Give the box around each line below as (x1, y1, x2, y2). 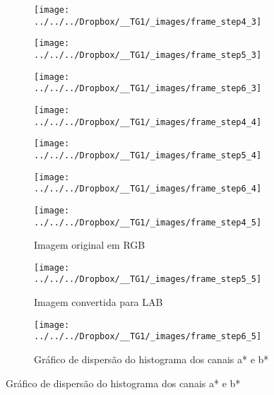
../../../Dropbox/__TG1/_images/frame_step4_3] (34, 16, 262, 27)
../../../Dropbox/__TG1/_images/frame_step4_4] (34, 117, 262, 127)
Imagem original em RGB (34, 237, 145, 252)
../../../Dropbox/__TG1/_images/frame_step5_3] (34, 49, 262, 60)
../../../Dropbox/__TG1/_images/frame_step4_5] (34, 217, 262, 228)
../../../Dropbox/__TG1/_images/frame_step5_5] (34, 274, 262, 285)
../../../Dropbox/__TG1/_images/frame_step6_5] (34, 331, 262, 342)
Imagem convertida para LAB (34, 295, 163, 309)
